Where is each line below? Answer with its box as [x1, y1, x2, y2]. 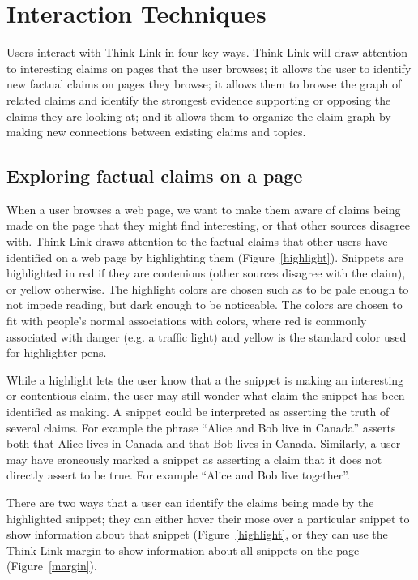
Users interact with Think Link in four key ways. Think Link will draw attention [6, 44, 408, 61]
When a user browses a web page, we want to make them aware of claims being [6, 200, 401, 217]
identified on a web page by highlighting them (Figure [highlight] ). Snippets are [6, 248, 403, 265]
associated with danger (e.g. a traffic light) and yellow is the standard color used [6, 328, 407, 345]
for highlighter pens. [6, 344, 107, 361]
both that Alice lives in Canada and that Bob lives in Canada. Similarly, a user [6, 435, 401, 452]
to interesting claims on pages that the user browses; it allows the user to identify [6, 59, 412, 76]
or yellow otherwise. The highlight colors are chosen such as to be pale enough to [6, 280, 409, 297]
